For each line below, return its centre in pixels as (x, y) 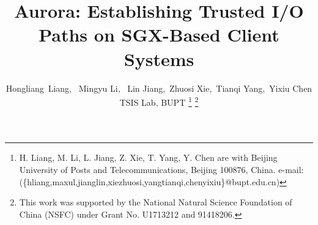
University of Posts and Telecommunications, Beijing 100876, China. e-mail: (161, 169)
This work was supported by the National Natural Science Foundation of (156, 202)
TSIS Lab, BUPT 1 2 (159, 101)
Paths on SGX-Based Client (159, 35)
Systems (159, 58)
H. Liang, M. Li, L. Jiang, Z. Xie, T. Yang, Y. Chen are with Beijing (148, 157)
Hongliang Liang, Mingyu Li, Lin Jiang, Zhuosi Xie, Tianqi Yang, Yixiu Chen (159, 88)
